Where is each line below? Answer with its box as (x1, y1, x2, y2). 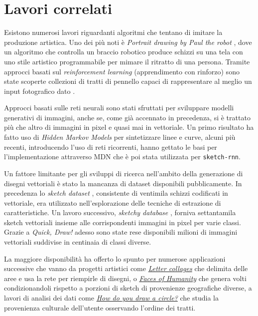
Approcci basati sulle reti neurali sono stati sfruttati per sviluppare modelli (4, 102, 234, 113)
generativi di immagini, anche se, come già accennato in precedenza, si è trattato (4, 112, 251, 122)
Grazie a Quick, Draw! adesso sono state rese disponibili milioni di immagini (4, 227, 238, 237)
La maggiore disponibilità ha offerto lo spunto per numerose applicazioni (4, 253, 226, 264)
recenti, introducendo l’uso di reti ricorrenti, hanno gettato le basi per (4, 141, 217, 152)
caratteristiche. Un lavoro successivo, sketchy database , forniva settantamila (4, 207, 236, 218)
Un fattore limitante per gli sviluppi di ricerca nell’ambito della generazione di (4, 168, 243, 178)
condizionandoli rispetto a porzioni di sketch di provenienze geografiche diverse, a (4, 283, 252, 293)
